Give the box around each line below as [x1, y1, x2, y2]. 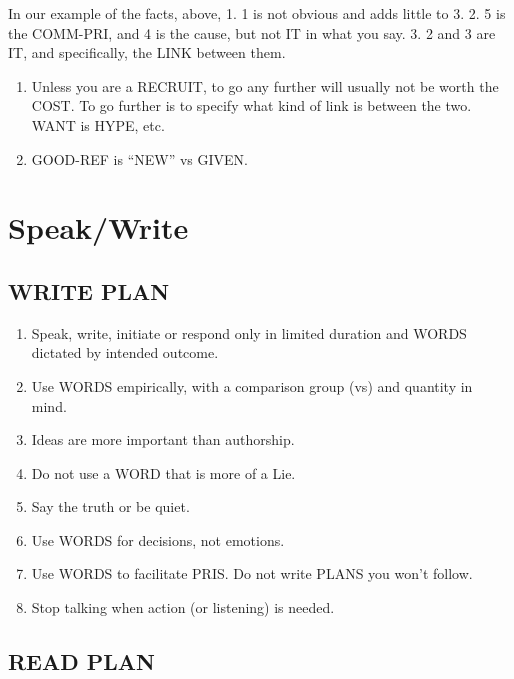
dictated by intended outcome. [31, 342, 219, 363]
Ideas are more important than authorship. [31, 429, 295, 450]
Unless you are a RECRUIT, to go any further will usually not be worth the [31, 75, 499, 96]
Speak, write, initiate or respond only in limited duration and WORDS [31, 322, 467, 343]
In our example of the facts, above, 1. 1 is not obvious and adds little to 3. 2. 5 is [8, 3, 506, 23]
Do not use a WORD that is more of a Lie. [31, 462, 296, 483]
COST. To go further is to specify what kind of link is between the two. [31, 95, 472, 116]
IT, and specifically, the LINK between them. [8, 42, 286, 63]
